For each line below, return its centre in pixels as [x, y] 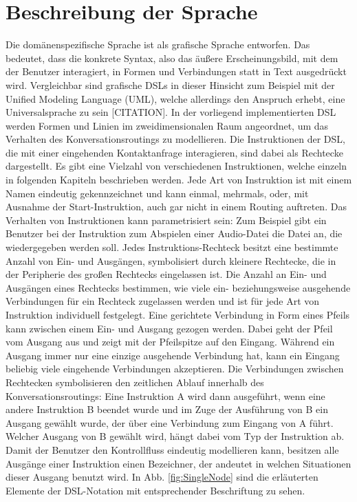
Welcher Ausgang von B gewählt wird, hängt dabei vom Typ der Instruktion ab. [175, 436]
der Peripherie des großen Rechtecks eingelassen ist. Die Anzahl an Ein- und [166, 274]
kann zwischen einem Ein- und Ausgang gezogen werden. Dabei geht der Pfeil [169, 328]
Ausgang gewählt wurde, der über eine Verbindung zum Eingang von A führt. [170, 422]
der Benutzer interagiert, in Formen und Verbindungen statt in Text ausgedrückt [176, 71]
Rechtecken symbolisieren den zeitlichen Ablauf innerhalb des [135, 382]
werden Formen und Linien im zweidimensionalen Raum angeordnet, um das [167, 125]
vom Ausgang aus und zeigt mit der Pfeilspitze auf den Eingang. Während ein [170, 342]
